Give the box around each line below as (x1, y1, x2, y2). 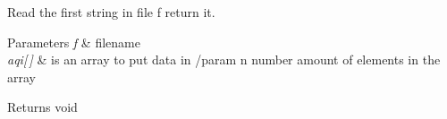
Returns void (7, 98, 78, 116)
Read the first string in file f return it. (7, 3, 215, 21)
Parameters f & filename (7, 32, 140, 51)
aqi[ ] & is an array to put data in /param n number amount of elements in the (7, 50, 441, 69)
